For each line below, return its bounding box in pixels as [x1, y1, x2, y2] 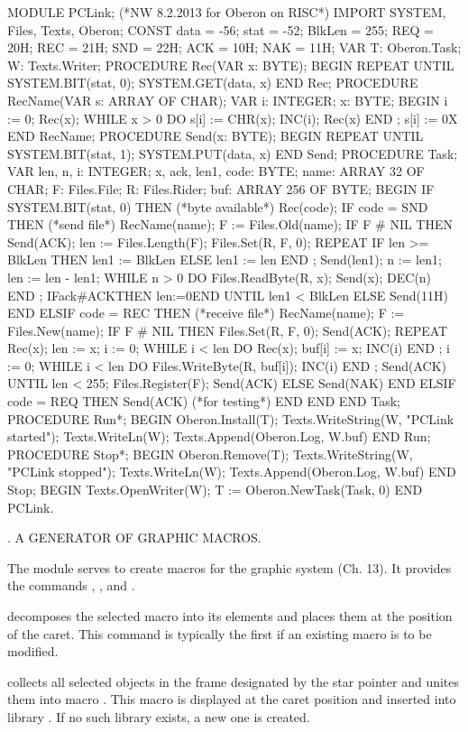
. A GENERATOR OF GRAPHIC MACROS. [7, 528, 262, 547]
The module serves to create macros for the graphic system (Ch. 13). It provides [7, 558, 452, 577]
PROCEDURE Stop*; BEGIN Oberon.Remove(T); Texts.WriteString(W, [7, 444, 413, 463]
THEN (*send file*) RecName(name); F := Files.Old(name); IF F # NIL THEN [7, 215, 454, 234]
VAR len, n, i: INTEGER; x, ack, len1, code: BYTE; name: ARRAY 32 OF [7, 162, 425, 181]
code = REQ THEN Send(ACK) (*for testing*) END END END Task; [7, 392, 400, 411]
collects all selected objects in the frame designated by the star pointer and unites [7, 672, 460, 690]
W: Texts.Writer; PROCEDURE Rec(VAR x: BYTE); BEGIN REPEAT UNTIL [7, 55, 454, 74]
